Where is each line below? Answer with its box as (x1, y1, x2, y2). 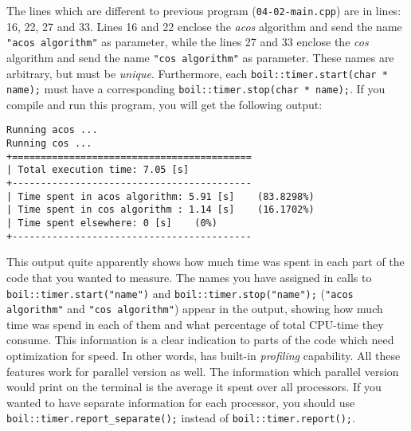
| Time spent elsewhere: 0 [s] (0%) (6, 217, 217, 229)
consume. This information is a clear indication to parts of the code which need (6, 331, 394, 348)
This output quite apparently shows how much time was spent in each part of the (6, 253, 405, 270)
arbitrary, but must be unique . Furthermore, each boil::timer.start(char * (6, 65, 388, 81)
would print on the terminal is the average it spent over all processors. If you (6, 378, 382, 395)
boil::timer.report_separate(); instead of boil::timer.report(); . (6, 409, 355, 426)
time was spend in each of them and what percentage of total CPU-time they (6, 315, 384, 332)
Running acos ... (6, 124, 98, 136)
